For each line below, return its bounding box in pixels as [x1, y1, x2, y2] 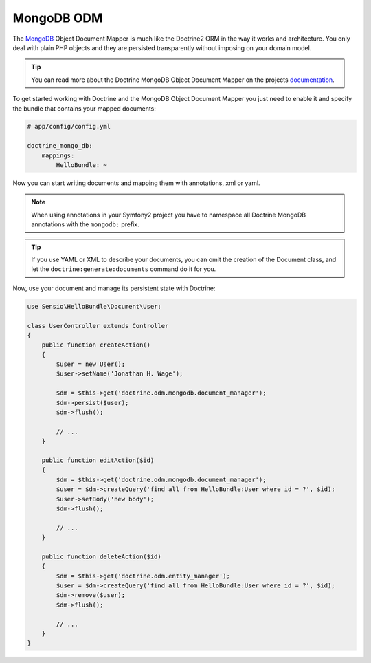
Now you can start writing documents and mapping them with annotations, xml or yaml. [12, 179, 260, 187]
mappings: [41, 151, 75, 160]
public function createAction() [41, 341, 151, 349]
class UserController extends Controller [27, 322, 169, 329]
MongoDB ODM [12, 10, 103, 25]
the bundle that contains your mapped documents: [12, 104, 156, 113]
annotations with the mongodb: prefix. [31, 220, 140, 228]
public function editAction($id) [41, 457, 155, 464]
